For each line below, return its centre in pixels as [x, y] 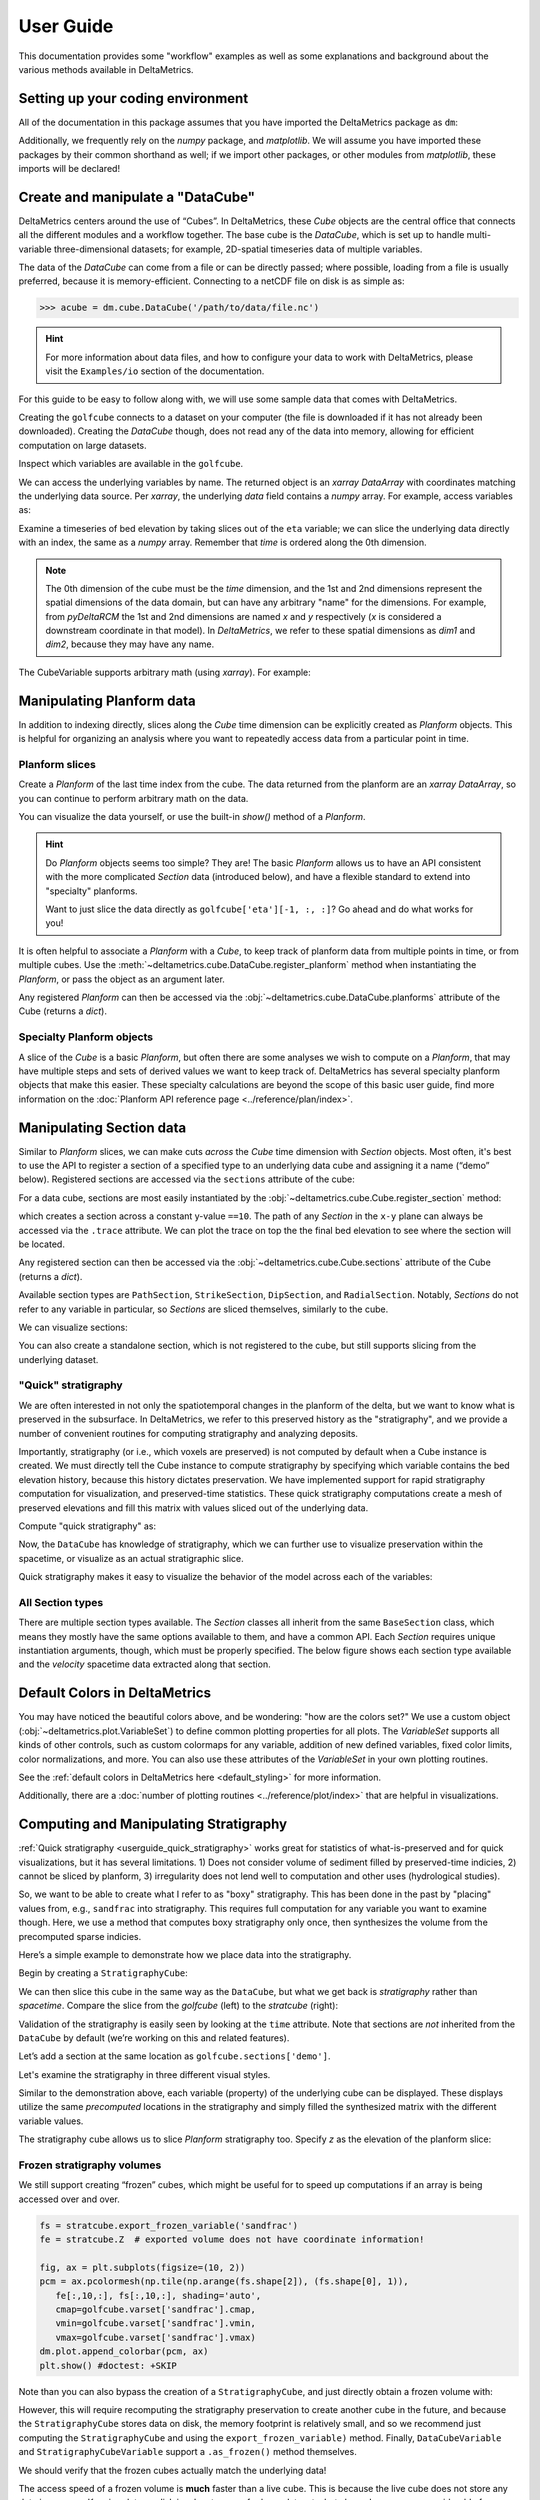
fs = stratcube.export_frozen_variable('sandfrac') [169, 2225]
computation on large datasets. [82, 445]
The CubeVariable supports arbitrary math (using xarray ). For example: [165, 672]
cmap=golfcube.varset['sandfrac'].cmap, [156, 2309]
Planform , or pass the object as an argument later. [121, 979]
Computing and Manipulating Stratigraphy [153, 1824]
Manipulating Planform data [107, 700]
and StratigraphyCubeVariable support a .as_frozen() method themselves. [187, 2452]
